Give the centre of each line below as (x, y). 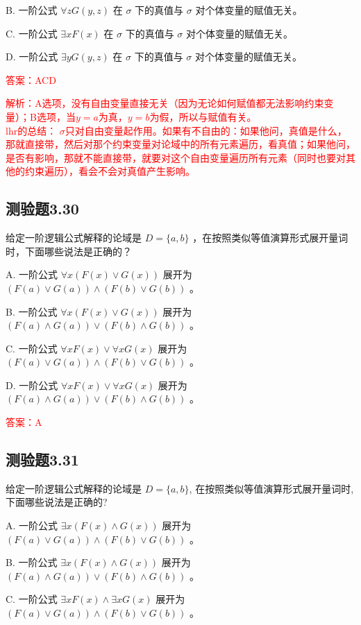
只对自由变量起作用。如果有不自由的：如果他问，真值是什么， (206, 130)
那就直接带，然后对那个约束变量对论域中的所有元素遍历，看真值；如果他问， (180, 144)
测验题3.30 (42, 208)
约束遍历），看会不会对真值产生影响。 (110, 171)
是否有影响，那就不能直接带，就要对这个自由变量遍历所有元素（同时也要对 (176, 157)
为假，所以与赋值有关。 (203, 116)
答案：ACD (31, 79)
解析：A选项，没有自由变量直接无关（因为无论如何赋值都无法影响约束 (165, 103)
